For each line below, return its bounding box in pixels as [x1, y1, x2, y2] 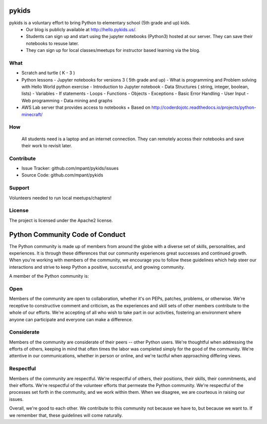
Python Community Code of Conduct [9, 230, 126, 239]
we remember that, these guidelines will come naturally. [9, 412, 123, 418]
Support [9, 184, 30, 191]
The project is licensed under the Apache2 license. [9, 217, 113, 223]
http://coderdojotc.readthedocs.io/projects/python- [151, 104, 257, 111]
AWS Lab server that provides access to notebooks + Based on [21, 104, 151, 111]
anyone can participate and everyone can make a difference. [9, 316, 133, 322]
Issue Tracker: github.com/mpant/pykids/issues [21, 166, 119, 171]
